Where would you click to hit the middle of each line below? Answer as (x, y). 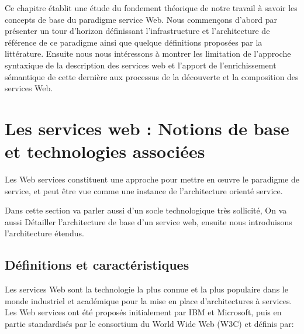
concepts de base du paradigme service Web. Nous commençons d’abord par (141, 19)
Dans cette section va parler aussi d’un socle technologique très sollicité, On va (146, 210)
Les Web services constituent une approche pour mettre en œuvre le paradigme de (152, 179)
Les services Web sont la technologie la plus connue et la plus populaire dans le (146, 289)
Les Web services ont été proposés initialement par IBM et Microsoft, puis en (143, 312)
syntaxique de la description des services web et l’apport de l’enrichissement (141, 65)
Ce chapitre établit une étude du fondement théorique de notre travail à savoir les (151, 8)
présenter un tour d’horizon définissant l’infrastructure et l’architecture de (137, 31)
